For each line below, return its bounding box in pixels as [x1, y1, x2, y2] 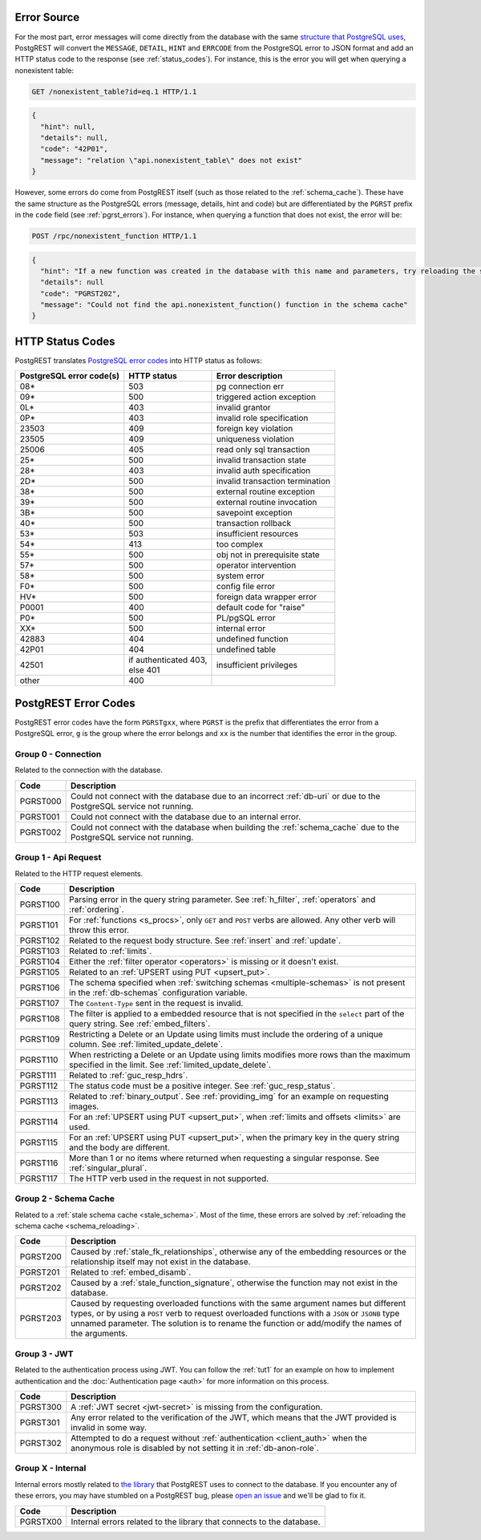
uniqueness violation [216, 434, 295, 445]
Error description [216, 370, 283, 382]
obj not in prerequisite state [216, 549, 320, 560]
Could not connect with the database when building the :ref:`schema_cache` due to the [70, 822, 400, 833]
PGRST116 [19, 1157, 59, 1168]
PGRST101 [19, 919, 59, 930]
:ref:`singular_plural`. [69, 1162, 148, 1174]
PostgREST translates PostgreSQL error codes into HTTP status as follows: [14, 355, 262, 365]
